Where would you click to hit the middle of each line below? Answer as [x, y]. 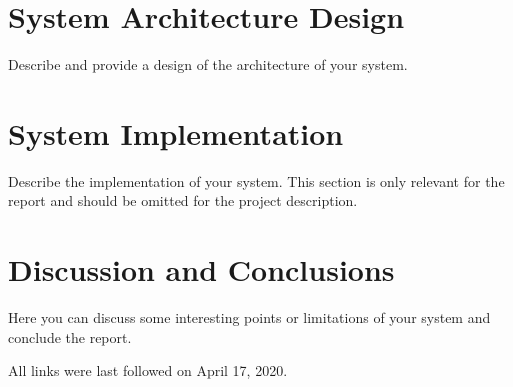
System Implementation [176, 132]
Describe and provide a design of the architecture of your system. [208, 64]
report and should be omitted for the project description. [183, 200]
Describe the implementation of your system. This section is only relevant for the [256, 180]
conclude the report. [70, 336]
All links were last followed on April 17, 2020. [148, 370]
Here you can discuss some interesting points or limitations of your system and [249, 317]
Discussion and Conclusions [201, 269]
